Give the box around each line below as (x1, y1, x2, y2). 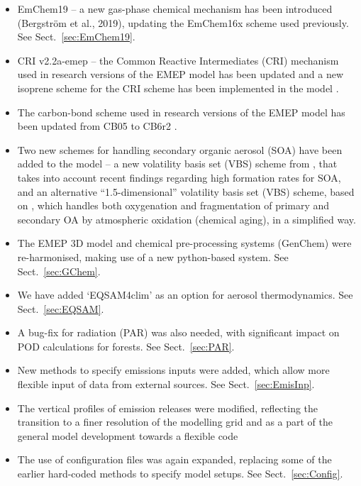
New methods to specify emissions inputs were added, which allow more (17, 363, 330, 377)
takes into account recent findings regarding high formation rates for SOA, (17, 170, 341, 184)
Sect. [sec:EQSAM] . (17, 301, 104, 316)
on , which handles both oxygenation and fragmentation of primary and (17, 198, 330, 213)
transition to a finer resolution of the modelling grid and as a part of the (17, 414, 333, 429)
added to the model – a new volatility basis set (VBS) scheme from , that (17, 156, 338, 171)
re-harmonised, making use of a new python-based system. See (17, 249, 289, 264)
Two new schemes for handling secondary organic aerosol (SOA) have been (17, 142, 343, 157)
